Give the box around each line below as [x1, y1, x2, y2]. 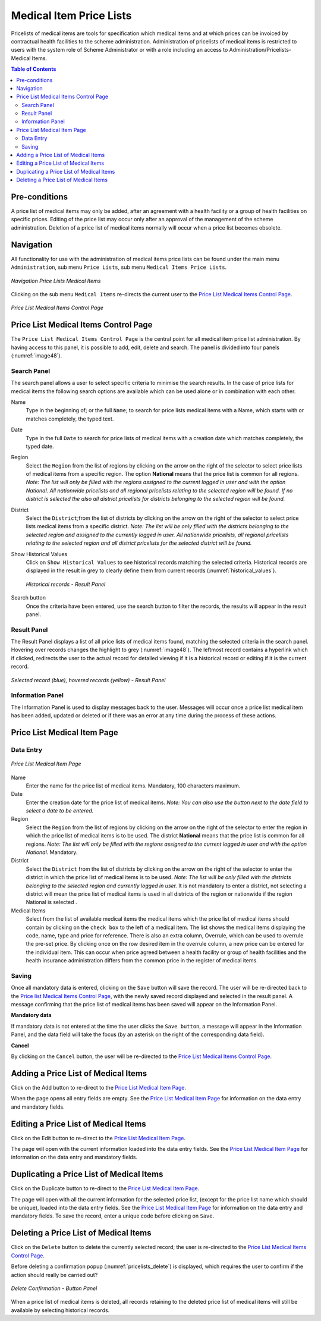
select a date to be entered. [26, 807, 94, 814]
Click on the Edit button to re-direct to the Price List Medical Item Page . [11, 1134, 185, 1141]
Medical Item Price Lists [11, 9, 132, 22]
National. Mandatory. [26, 849, 78, 856]
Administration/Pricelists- [229, 46, 291, 54]
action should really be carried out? [11, 1271, 98, 1278]
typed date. [26, 443, 55, 450]
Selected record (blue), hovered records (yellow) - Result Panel [11, 676, 166, 683]
